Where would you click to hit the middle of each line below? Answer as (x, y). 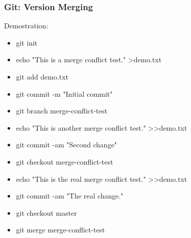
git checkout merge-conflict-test (65, 161)
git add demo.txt (42, 76)
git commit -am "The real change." (70, 196)
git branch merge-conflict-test (62, 111)
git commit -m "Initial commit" (64, 93)
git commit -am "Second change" (66, 145)
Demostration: (26, 26)
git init (27, 42)
